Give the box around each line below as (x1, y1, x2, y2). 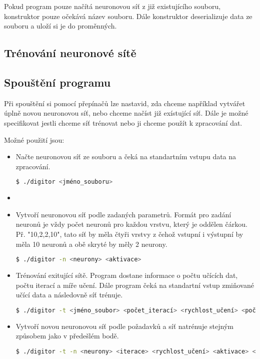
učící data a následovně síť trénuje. (15, 289, 123, 300)
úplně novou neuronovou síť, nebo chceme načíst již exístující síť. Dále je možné (4, 108, 248, 118)
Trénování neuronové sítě (4, 45, 136, 61)
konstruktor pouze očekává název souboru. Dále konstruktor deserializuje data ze (4, 11, 252, 21)
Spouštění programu (4, 74, 111, 90)
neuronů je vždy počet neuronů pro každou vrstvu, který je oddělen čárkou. (15, 219, 247, 229)
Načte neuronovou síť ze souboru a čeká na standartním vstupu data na (15, 151, 236, 162)
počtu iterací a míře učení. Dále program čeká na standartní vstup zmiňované (15, 279, 254, 290)
